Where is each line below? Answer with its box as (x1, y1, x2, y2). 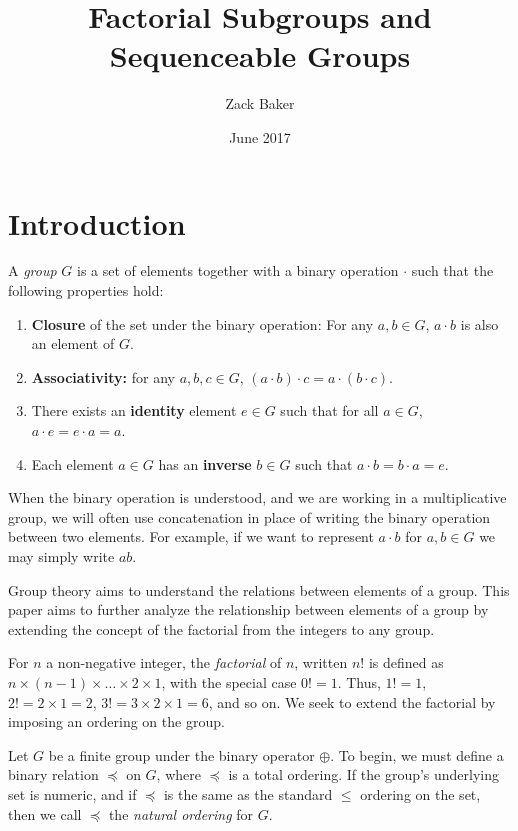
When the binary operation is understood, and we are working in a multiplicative (8, 487, 507, 508)
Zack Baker (225, 93, 295, 114)
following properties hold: (8, 280, 164, 301)
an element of (31, 333, 115, 354)
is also (460, 313, 499, 334)
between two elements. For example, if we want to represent (8, 526, 374, 547)
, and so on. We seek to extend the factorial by (208, 691, 496, 712)
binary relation (8, 764, 99, 785)
